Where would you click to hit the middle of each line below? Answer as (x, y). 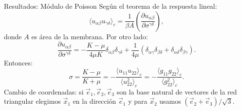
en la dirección (94, 101)
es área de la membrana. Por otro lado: (90, 36)
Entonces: (18, 62)
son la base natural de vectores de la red (177, 91)
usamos (170, 101)
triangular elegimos (32, 101)
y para (138, 101)
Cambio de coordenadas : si (44, 91)
